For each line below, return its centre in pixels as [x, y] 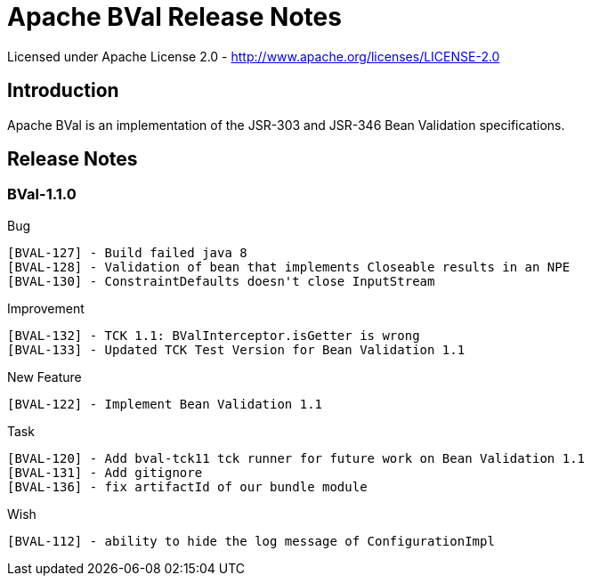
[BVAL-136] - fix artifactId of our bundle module [187, 486]
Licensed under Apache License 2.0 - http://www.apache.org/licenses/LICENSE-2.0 [254, 56]
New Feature [45, 377]
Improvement [46, 308]
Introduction [63, 91]
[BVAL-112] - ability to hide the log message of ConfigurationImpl [251, 541]
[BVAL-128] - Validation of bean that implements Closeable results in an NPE [289, 267]
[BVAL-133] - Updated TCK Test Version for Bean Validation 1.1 [236, 349]
